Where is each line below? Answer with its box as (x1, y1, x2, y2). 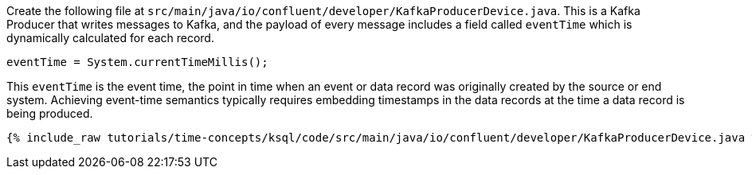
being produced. (6, 107, 93, 120)
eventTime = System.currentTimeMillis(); (6, 56, 268, 68)
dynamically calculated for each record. (6, 31, 214, 45)
